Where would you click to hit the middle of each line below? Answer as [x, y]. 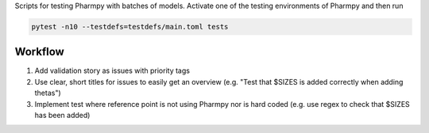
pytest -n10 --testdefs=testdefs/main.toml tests [130, 27]
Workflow [40, 52]
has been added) [62, 116]
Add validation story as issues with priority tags [112, 70]
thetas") [48, 93]
